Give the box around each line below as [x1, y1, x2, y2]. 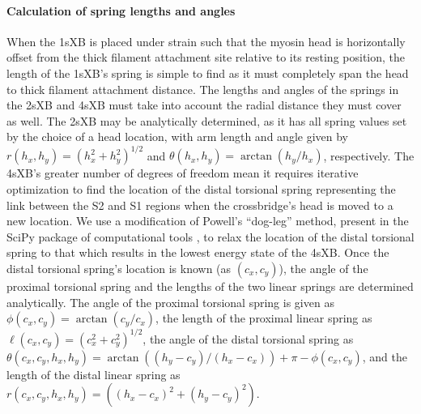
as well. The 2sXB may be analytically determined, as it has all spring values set [6, 112, 407, 129]
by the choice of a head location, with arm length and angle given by [6, 128, 348, 145]
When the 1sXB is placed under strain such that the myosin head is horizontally [6, 32, 406, 49]
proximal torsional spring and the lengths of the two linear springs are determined [6, 278, 414, 295]
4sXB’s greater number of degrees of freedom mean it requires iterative [6, 164, 359, 181]
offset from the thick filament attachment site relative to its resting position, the [6, 49, 406, 66]
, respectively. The [323, 147, 415, 164]
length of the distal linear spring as [6, 365, 181, 382]
